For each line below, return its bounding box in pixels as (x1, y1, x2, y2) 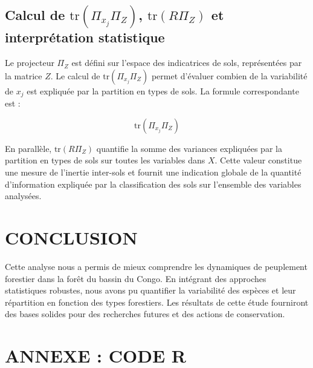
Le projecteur (5, 56, 54, 69)
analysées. (5, 189, 42, 202)
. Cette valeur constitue (215, 154, 302, 166)
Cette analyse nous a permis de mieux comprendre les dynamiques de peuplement (5, 260, 308, 272)
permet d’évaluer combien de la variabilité (151, 69, 308, 82)
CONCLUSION (5, 225, 138, 249)
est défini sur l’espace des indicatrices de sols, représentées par (71, 56, 302, 69)
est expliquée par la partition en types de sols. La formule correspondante (27, 84, 299, 97)
